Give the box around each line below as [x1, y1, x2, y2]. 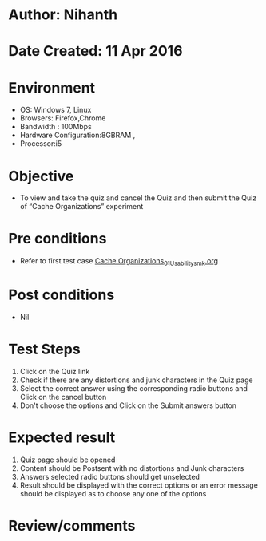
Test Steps [8, 341, 81, 358]
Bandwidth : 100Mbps [19, 122, 92, 132]
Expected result [8, 428, 116, 447]
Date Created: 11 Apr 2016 [8, 42, 183, 61]
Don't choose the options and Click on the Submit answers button [19, 401, 237, 410]
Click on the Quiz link [19, 366, 90, 376]
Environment [8, 78, 96, 97]
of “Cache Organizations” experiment [19, 202, 144, 211]
